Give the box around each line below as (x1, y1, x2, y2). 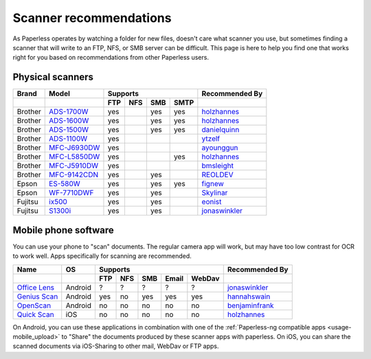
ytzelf (201, 134, 220, 143)
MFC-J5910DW (49, 161, 99, 171)
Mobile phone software (12, 224, 115, 236)
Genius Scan (16, 292, 58, 301)
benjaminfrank (227, 301, 274, 310)
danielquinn (201, 125, 240, 135)
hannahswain (227, 292, 271, 301)
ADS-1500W (49, 125, 89, 135)
